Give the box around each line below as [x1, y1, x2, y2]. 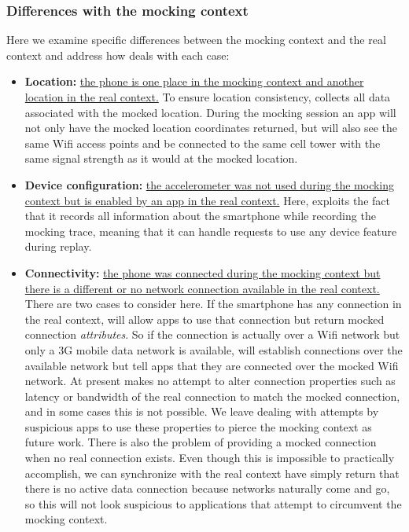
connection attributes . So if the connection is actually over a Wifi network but [24, 326, 400, 343]
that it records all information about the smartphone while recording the [24, 207, 376, 224]
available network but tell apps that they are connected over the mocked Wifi [24, 357, 399, 373]
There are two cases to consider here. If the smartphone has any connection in [24, 295, 402, 312]
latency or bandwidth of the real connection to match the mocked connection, [24, 387, 400, 404]
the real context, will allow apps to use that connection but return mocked [24, 310, 385, 327]
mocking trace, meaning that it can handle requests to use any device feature [24, 222, 397, 239]
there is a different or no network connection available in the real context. [24, 280, 380, 296]
